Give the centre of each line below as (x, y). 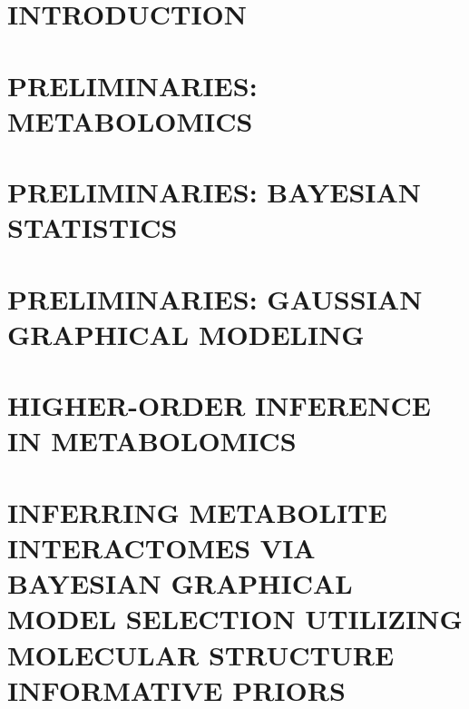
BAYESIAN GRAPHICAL (180, 583)
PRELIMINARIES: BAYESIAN (215, 192)
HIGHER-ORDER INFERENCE (219, 405)
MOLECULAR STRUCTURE (201, 654)
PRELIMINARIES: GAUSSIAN (215, 298)
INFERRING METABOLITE (197, 512)
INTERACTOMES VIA (161, 547)
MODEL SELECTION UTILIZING (235, 619)
